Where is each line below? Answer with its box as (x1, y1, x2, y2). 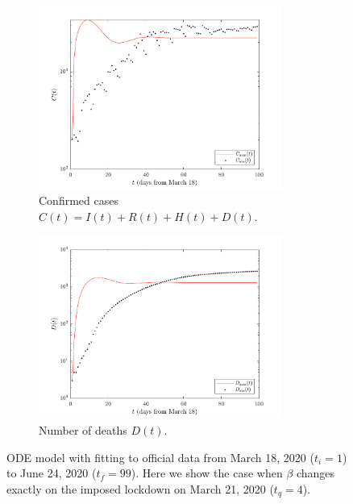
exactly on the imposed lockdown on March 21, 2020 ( (6, 480, 274, 497)
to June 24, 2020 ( (6, 464, 97, 481)
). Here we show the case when (131, 464, 283, 481)
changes (296, 464, 335, 481)
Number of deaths (39, 421, 127, 438)
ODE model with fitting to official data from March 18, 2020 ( (6, 448, 314, 465)
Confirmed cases (39, 192, 118, 209)
